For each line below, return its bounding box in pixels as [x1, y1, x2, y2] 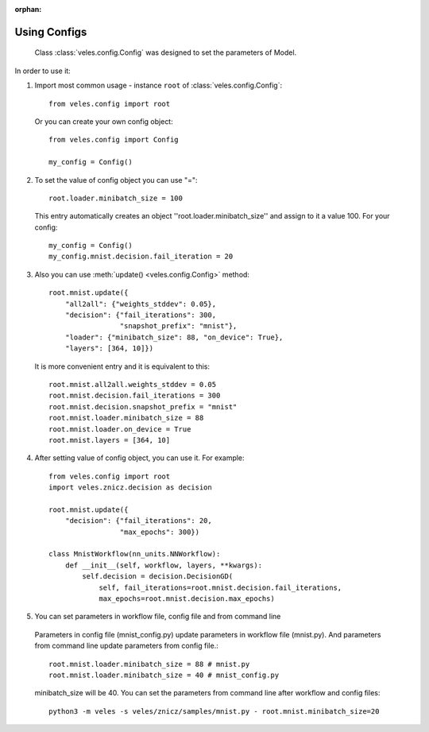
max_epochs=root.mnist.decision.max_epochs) [99, 595, 276, 603]
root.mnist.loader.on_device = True [48, 424, 191, 433]
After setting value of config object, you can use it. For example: [34, 453, 245, 463]
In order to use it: [14, 66, 71, 76]
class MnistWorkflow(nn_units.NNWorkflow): [48, 549, 221, 559]
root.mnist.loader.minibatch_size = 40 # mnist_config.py [48, 670, 280, 680]
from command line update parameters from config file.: [34, 641, 218, 651]
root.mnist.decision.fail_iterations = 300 [48, 391, 221, 401]
